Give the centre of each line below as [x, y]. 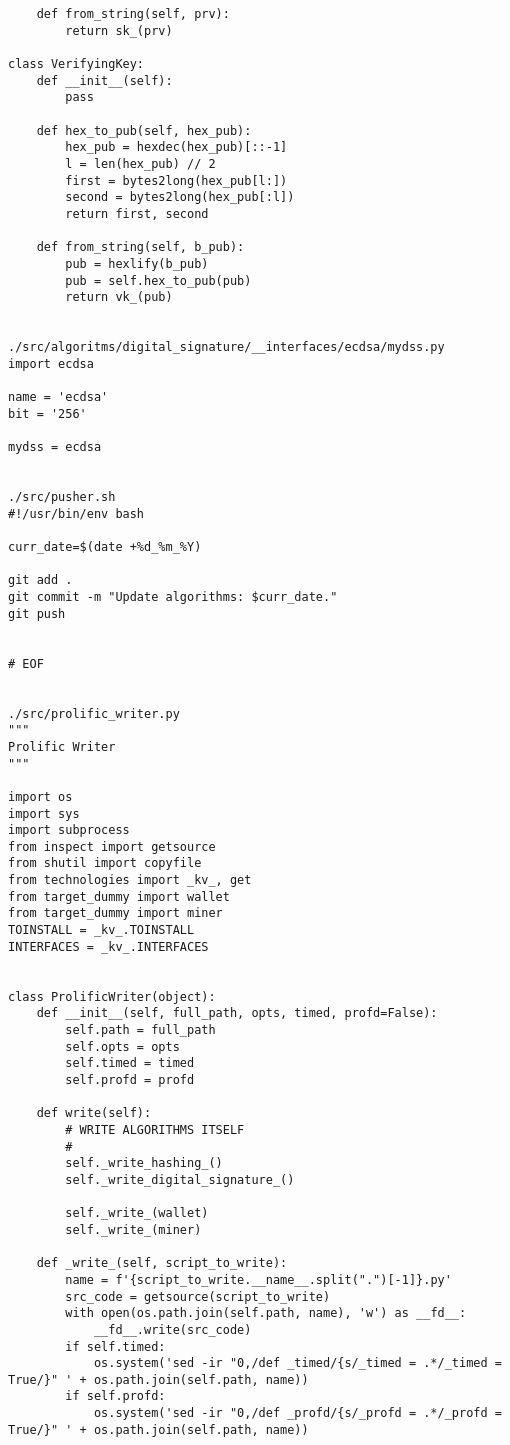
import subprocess [69, 830]
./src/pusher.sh [62, 497]
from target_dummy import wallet [119, 896]
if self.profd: [115, 1396]
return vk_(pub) [119, 297]
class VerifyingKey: [76, 63]
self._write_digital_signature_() [180, 1179]
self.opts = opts [122, 1046]
